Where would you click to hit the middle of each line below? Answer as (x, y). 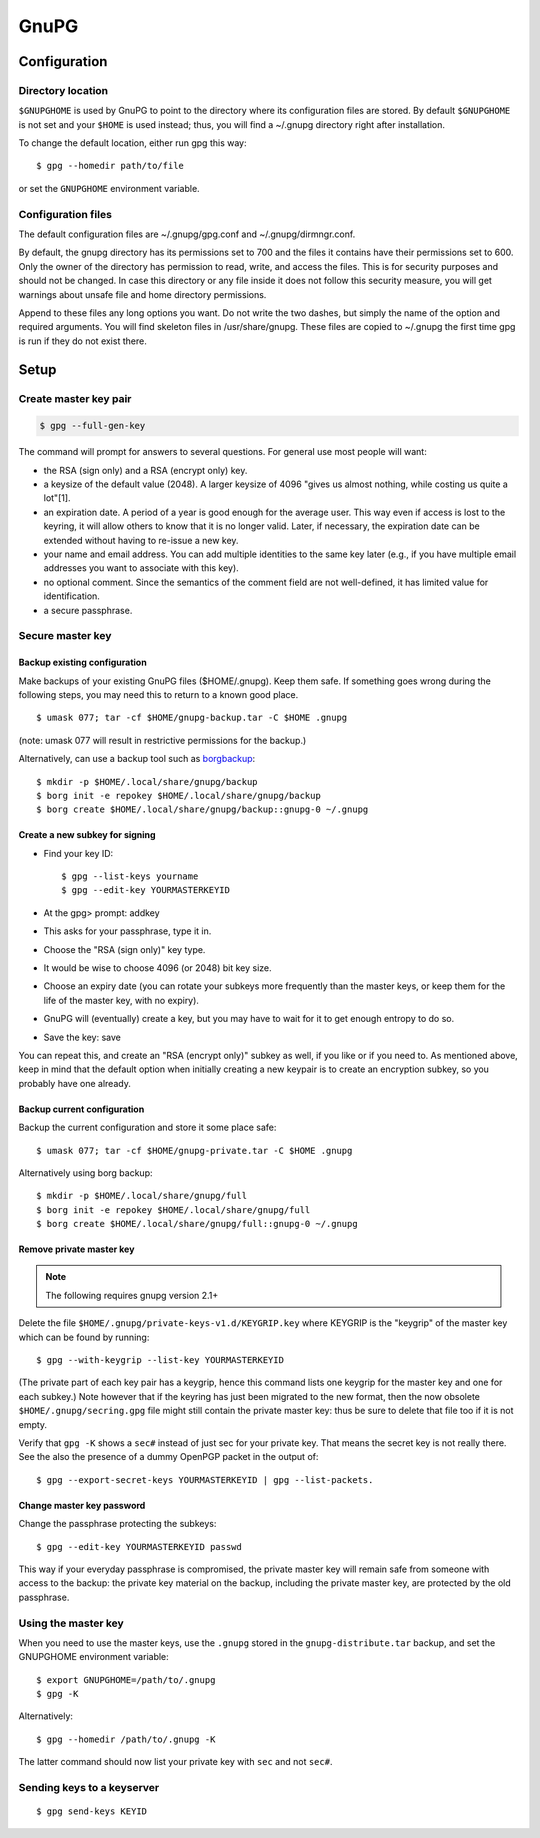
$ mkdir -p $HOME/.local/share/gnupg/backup (147, 781)
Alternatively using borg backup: (85, 1172)
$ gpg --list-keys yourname (130, 876)
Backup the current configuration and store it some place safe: (147, 1127)
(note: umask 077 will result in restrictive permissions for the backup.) (162, 740)
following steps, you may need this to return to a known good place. (158, 694)
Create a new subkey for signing (87, 835)
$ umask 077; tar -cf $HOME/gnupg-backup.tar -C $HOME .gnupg (192, 718)
